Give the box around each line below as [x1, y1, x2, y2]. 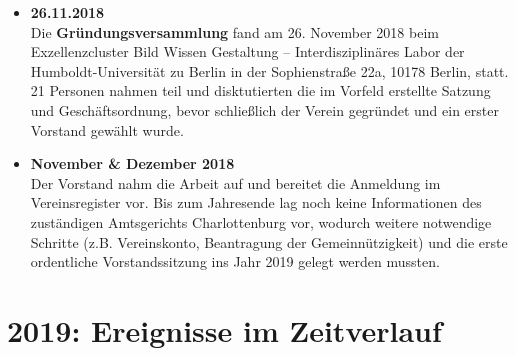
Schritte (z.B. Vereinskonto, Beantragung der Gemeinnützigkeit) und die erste [30, 231, 508, 252]
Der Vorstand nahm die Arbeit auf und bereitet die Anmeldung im [30, 172, 441, 193]
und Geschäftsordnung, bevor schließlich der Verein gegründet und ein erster [30, 99, 499, 120]
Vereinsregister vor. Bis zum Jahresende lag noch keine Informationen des [30, 192, 482, 213]
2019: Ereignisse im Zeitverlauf [7, 309, 442, 350]
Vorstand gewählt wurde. [30, 119, 184, 140]
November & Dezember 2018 [30, 153, 235, 174]
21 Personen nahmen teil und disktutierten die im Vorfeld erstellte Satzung [30, 80, 491, 101]
